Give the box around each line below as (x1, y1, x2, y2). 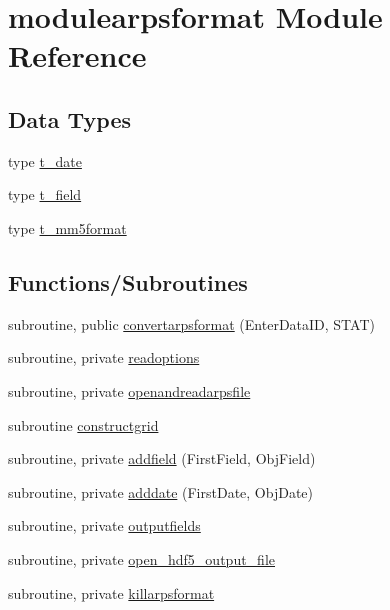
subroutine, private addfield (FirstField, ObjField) (8, 448, 316, 469)
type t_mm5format (8, 217, 127, 238)
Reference (8, 35, 147, 76)
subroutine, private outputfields (8, 515, 201, 536)
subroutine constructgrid (8, 414, 159, 435)
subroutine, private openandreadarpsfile (8, 380, 251, 401)
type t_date (8, 150, 82, 171)
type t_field (8, 184, 82, 205)
